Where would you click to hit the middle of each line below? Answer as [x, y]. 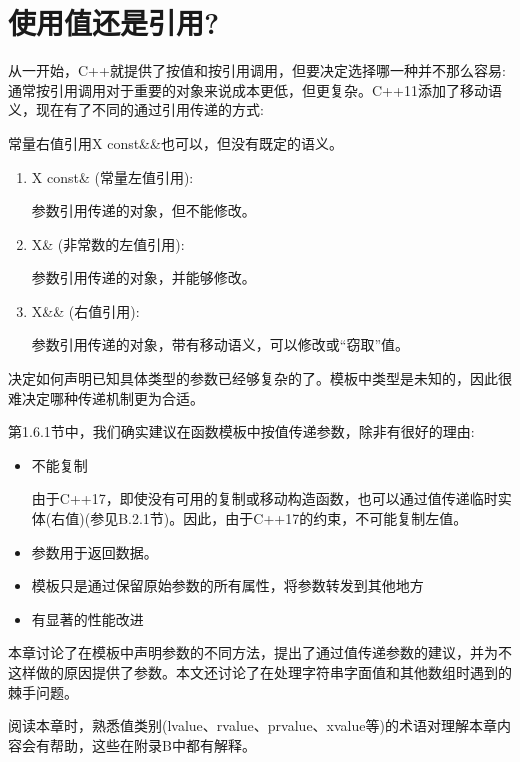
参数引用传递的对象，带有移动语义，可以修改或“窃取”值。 [220, 344]
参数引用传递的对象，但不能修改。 [143, 210]
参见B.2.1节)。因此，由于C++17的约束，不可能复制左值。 [279, 518]
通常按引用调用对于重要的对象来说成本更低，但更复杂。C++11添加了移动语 [255, 89]
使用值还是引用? [114, 22]
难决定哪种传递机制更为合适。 [106, 397]
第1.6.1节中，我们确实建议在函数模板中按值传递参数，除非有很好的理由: [241, 431]
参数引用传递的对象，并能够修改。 [143, 277]
